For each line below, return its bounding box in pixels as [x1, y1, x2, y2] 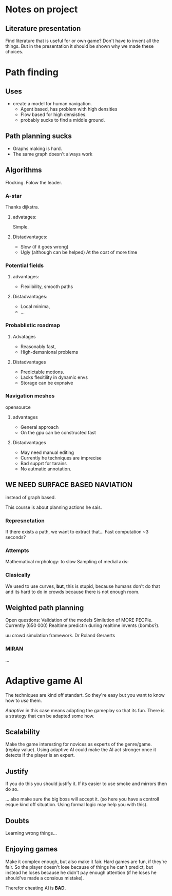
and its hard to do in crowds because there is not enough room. [5, 588, 140, 595]
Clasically [5, 571, 31, 579]
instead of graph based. [5, 494, 56, 500]
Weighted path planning [5, 603, 84, 612]
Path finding [5, 67, 59, 78]
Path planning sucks [5, 132, 72, 141]
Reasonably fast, [20, 343, 56, 350]
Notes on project [5, 4, 78, 15]
